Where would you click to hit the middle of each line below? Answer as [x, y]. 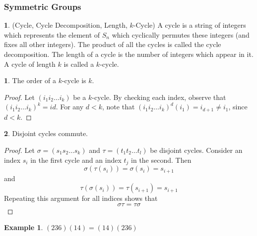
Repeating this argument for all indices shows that [81, 198]
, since [238, 107]
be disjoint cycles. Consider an [196, 150]
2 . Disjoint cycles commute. [46, 133]
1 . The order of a [30, 80]
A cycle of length [30, 64]
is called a [79, 64]
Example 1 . [24, 227]
